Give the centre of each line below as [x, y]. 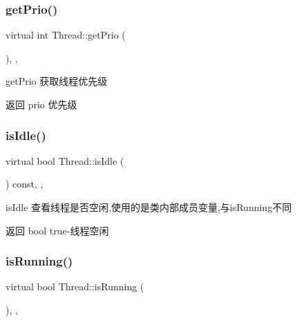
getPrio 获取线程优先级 [57, 81]
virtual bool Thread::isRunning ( [75, 286]
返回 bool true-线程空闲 [57, 230]
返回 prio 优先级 [41, 104]
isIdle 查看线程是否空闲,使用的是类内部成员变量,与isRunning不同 [149, 207]
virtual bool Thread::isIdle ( [65, 160]
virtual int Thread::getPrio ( [66, 35]
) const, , [25, 184]
